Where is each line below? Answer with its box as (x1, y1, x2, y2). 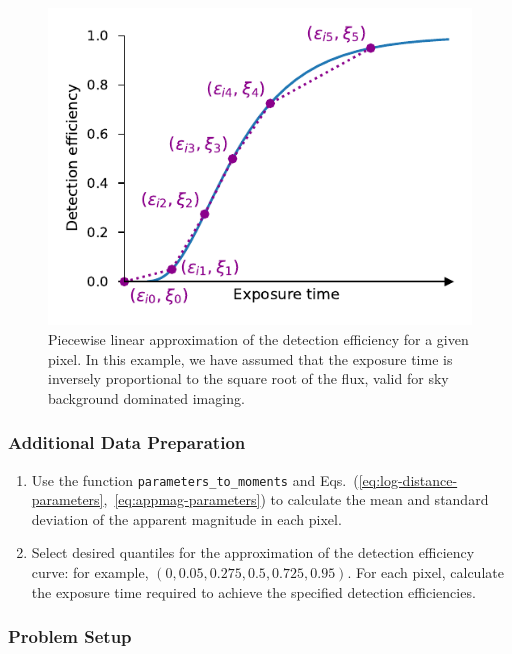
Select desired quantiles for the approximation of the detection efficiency (31, 542, 475, 563)
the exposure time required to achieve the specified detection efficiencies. (31, 581, 476, 602)
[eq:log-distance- (358, 469, 458, 490)
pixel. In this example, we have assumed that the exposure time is (48, 348, 453, 369)
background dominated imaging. (48, 387, 245, 408)
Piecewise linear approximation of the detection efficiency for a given (48, 328, 469, 349)
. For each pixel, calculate (347, 562, 504, 583)
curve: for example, (31, 562, 149, 583)
